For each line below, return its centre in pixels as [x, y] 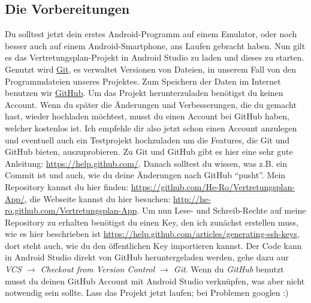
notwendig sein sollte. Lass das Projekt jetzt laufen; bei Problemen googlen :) [147, 292]
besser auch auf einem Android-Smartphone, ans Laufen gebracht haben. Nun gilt [155, 45]
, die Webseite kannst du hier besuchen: [98, 198]
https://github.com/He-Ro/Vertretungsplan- [213, 186]
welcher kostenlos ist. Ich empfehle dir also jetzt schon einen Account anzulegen [151, 127]
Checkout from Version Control [98, 269]
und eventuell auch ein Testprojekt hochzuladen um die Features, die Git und [147, 139]
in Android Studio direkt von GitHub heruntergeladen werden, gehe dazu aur [147, 257]
